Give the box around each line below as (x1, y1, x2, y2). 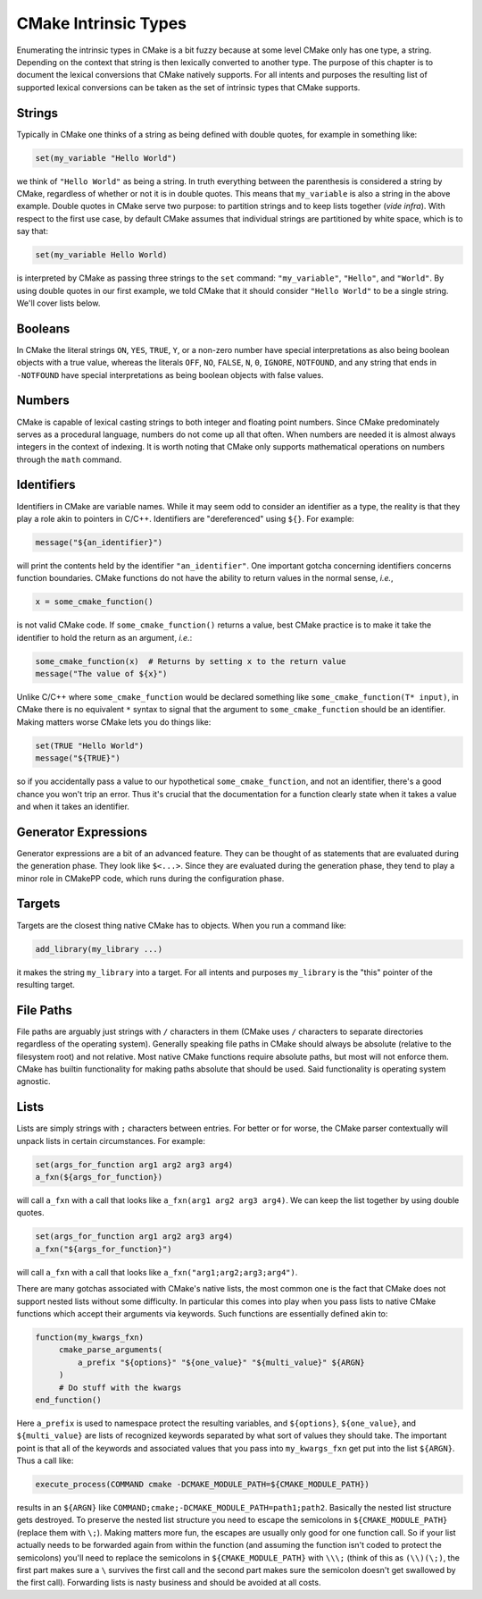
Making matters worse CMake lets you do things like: (16, 716, 212, 728)
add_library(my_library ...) (35, 944, 163, 954)
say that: (16, 226, 49, 237)
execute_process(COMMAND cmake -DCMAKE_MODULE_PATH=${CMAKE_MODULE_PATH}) (35, 1479, 370, 1490)
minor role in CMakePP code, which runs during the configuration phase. (16, 872, 285, 884)
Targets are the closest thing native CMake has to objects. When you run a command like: (16, 920, 347, 930)
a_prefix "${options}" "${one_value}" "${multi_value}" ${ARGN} (77, 1357, 365, 1368)
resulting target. (16, 979, 76, 989)
